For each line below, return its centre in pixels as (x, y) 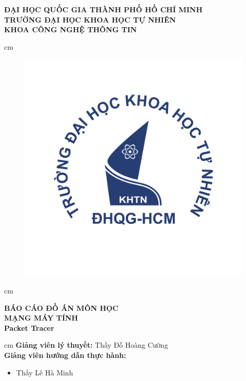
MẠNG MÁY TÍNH (41, 318)
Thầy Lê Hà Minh (45, 372)
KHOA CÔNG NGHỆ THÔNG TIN (70, 29)
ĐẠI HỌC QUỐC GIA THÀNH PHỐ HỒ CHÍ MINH (104, 9)
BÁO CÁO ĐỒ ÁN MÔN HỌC (61, 308)
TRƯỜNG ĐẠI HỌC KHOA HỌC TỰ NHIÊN (90, 19)
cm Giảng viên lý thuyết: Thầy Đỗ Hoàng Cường (86, 345)
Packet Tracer (29, 327)
